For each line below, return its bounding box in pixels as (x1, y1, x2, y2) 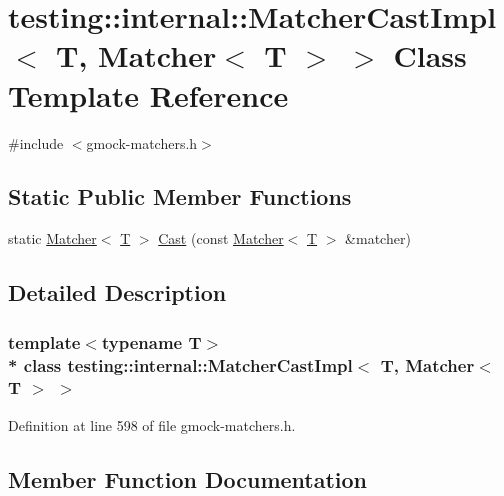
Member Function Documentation (8, 463, 368, 494)
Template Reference (8, 74, 289, 115)
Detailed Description (8, 277, 227, 308)
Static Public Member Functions (8, 181, 352, 212)
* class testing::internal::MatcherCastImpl (8, 352, 353, 377)
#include (8, 132, 64, 153)
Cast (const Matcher (158, 228, 284, 249)
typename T (101, 329, 202, 354)
